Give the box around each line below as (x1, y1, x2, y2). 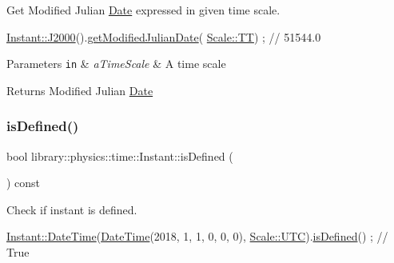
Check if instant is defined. (6, 201, 137, 217)
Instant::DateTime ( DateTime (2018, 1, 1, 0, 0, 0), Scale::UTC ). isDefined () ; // (6, 228, 388, 245)
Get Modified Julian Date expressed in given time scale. (6, 2, 281, 18)
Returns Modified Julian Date (6, 82, 153, 98)
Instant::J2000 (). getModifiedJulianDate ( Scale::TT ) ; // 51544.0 (6, 28, 321, 45)
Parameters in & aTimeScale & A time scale (6, 55, 226, 72)
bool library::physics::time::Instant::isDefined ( (6, 147, 233, 164)
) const (6, 174, 41, 191)
